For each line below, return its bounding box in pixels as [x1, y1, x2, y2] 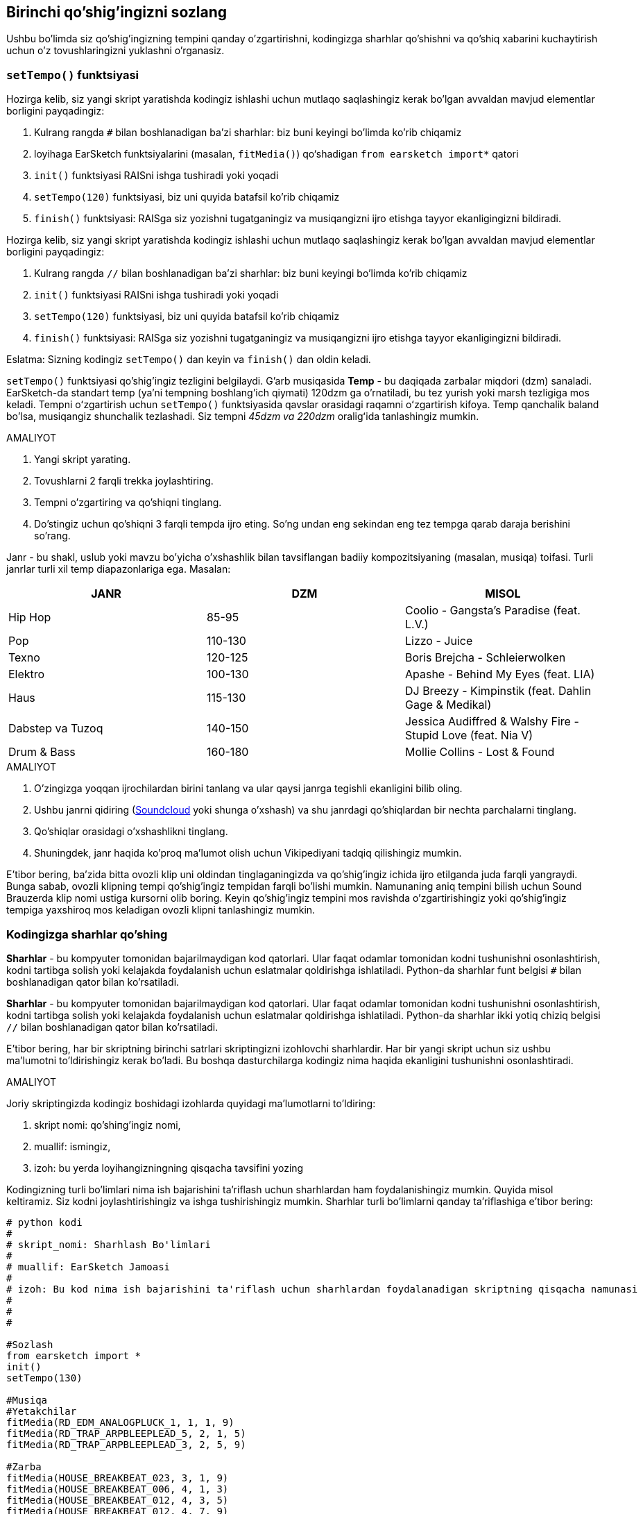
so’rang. [34, 530, 71, 542]
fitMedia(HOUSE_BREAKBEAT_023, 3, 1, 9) [6, 1472, 229, 1483]
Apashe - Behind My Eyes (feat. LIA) [404, 667, 595, 682]
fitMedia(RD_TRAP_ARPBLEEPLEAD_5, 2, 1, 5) [6, 1427, 246, 1439]
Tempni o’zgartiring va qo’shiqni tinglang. [34, 496, 222, 509]
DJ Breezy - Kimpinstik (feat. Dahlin [404, 684, 592, 698]
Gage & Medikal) [404, 698, 492, 712]
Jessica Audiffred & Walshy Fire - [404, 714, 579, 729]
